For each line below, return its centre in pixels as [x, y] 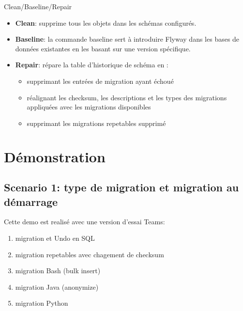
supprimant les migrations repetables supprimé [96, 123]
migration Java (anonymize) [57, 287]
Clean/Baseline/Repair [38, 6]
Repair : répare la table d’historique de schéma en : [92, 65]
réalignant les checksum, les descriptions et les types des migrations [127, 97]
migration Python [42, 303]
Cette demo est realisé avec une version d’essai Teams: [84, 222]
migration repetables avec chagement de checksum [90, 254]
